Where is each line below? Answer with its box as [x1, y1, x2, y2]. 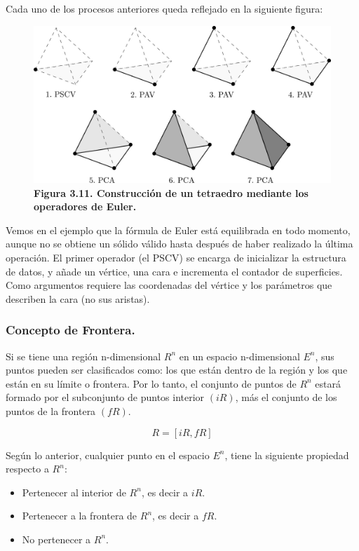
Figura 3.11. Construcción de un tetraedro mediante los [34, 185, 309, 200]
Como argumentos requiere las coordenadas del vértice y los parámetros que [6, 278, 332, 292]
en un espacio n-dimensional [179, 348, 300, 363]
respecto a [6, 461, 49, 476]
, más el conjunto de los [235, 390, 337, 404]
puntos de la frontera [6, 403, 96, 418]
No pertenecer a [22, 531, 91, 546]
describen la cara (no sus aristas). [6, 291, 150, 306]
